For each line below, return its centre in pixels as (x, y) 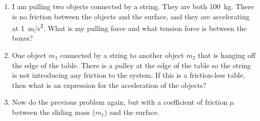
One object (29, 55)
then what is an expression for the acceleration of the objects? (109, 85)
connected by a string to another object (122, 55)
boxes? (22, 38)
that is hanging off (227, 55)
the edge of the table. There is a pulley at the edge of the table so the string (132, 65)
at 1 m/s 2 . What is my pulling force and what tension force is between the (129, 27)
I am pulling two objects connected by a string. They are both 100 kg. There (133, 6)
